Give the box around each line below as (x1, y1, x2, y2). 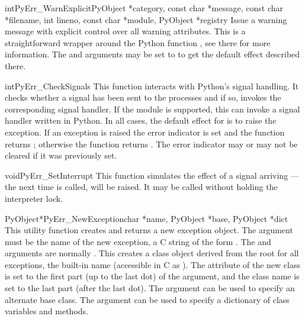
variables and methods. (5, 305, 88, 317)
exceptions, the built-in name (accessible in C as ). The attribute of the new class (5, 258, 300, 270)
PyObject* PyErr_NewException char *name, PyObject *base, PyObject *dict (5, 212, 288, 224)
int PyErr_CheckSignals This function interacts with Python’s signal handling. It (5, 79, 299, 92)
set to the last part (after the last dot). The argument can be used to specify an (5, 282, 295, 294)
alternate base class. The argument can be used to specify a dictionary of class (5, 293, 290, 305)
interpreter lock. (5, 192, 63, 204)
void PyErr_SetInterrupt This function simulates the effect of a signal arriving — (5, 169, 299, 181)
